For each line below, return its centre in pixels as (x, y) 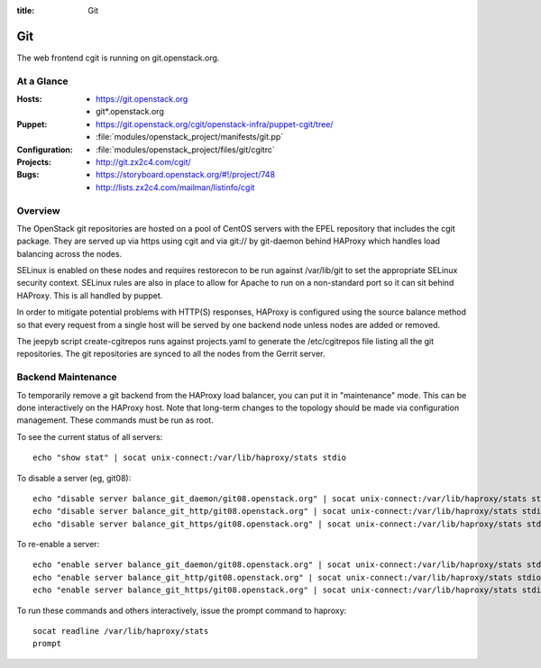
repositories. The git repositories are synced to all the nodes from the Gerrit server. (171, 354)
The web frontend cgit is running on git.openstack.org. (118, 58)
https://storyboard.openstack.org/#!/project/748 (185, 175)
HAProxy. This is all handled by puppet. (90, 295)
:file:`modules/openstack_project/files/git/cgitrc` (185, 150)
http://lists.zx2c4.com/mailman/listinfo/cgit (175, 187)
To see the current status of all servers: (90, 436)
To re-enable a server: (58, 544)
